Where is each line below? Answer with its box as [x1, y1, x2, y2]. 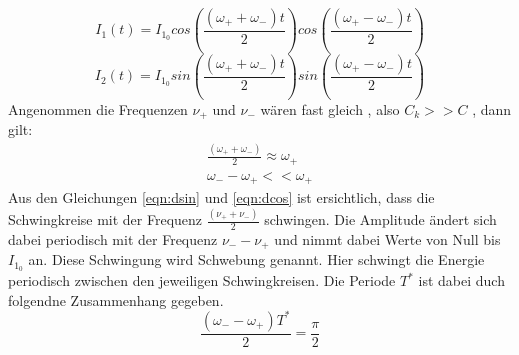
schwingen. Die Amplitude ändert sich [264, 209, 497, 230]
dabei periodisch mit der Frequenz [8, 228, 218, 249]
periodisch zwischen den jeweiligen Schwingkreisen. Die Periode [8, 270, 396, 291]
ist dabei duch [418, 270, 505, 291]
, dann [472, 98, 512, 119]
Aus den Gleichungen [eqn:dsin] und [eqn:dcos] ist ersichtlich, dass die [8, 187, 435, 208]
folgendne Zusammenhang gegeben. [8, 289, 224, 310]
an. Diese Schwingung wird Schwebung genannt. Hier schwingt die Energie [28, 249, 485, 270]
